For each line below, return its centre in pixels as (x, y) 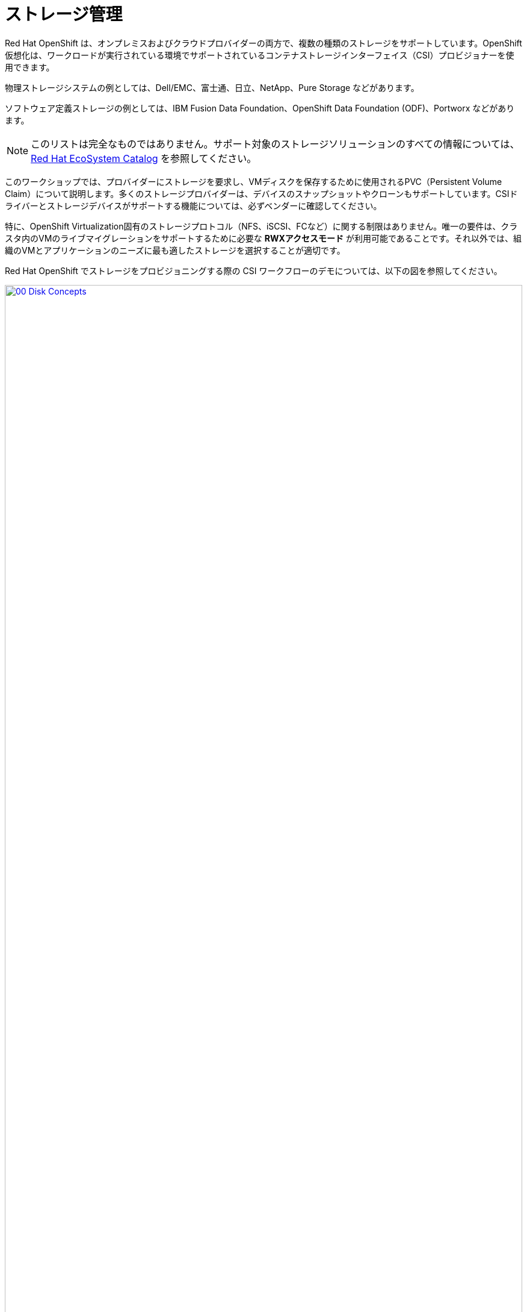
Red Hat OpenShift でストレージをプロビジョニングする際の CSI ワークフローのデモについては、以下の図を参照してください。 (254, 270)
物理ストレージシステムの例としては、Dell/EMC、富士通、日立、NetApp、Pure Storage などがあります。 (212, 87)
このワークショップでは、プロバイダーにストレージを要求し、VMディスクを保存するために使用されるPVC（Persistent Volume (254, 181)
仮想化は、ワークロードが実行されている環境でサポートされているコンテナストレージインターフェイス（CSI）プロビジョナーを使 (260, 55)
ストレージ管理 (64, 14)
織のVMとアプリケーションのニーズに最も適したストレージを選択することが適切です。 (175, 250)
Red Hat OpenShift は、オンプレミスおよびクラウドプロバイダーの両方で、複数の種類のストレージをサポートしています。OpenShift (263, 43)
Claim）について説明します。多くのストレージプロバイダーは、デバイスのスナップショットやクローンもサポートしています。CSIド (261, 193)
